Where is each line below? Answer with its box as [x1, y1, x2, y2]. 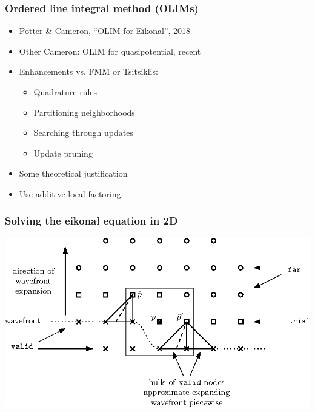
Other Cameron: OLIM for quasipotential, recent [19, 44, 201, 57]
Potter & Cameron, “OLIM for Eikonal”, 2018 [19, 24, 191, 37]
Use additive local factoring [19, 187, 121, 200]
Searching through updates [33, 126, 133, 139]
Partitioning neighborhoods [33, 106, 135, 118]
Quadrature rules [33, 86, 98, 98]
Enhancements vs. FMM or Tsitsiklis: [19, 65, 158, 78]
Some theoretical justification [19, 167, 128, 180]
